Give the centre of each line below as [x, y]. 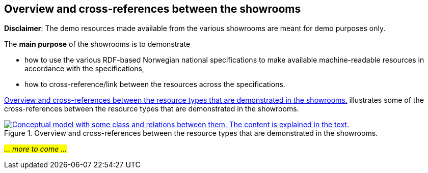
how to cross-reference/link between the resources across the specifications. [155, 84]
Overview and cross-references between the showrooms [153, 9]
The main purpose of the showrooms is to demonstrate [97, 44]
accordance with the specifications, [84, 69]
